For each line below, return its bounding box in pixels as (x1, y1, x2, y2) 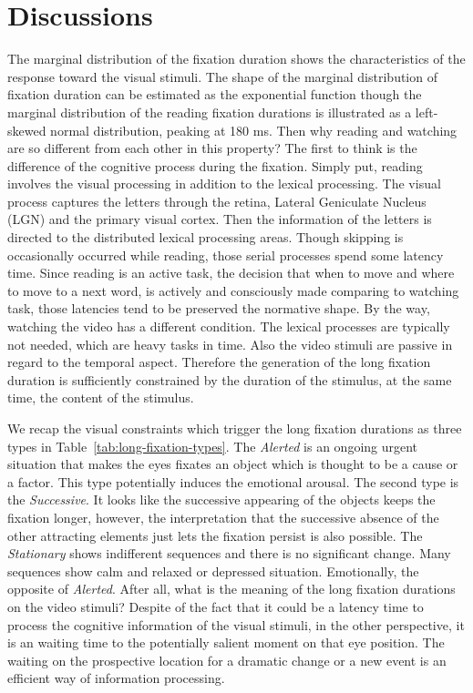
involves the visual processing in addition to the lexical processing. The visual (7, 174, 441, 193)
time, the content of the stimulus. (7, 388, 194, 407)
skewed (7, 120, 46, 139)
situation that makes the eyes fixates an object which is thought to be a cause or (7, 454, 458, 474)
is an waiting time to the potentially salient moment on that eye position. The (7, 633, 445, 652)
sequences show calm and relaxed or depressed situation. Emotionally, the (7, 561, 419, 580)
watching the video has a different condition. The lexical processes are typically (7, 317, 450, 336)
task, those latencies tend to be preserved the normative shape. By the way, (7, 299, 430, 318)
